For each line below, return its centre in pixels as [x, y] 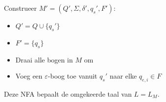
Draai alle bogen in [44, 59]
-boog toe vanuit [72, 76]
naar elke [123, 76]
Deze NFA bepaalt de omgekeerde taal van [68, 93]
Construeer [21, 8]
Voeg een [29, 76]
